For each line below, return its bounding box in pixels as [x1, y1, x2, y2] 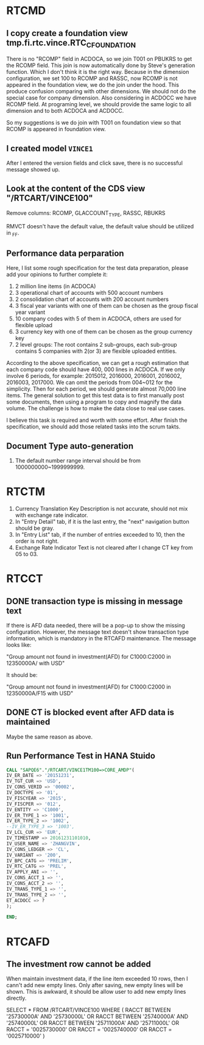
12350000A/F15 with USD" [6, 689, 74, 696]
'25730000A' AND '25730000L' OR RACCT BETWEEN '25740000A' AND [6, 1013, 189, 1020]
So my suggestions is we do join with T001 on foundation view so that [6, 119, 181, 126]
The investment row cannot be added [6, 959, 151, 969]
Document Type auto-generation [6, 441, 134, 451]
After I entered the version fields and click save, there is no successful [6, 159, 183, 167]
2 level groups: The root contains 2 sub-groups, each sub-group [15, 341, 178, 349]
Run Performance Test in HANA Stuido [6, 751, 155, 761]
